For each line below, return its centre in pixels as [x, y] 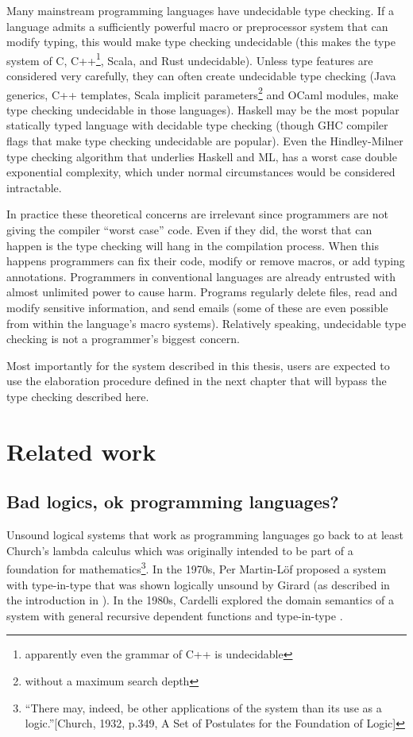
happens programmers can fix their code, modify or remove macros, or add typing [206, 261]
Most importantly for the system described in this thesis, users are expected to [198, 365]
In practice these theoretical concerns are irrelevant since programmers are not [197, 214]
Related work [81, 451]
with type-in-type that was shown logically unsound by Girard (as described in [198, 584]
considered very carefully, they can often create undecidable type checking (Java [201, 76]
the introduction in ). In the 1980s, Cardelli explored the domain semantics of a [201, 600]
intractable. [34, 187]
